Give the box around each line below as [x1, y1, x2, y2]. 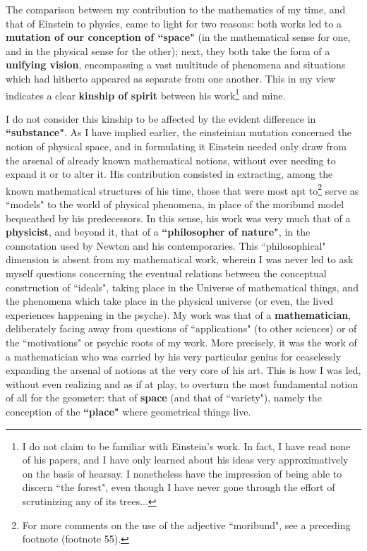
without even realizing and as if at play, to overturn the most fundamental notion [6, 376, 359, 391]
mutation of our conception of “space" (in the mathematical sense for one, [6, 30, 351, 44]
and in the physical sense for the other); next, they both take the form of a [6, 43, 330, 58]
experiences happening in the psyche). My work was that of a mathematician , [6, 307, 351, 322]
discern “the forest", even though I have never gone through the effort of [22, 480, 335, 495]
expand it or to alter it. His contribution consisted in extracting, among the [6, 166, 333, 181]
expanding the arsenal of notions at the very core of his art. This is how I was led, [6, 363, 361, 377]
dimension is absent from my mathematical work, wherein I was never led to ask [6, 252, 354, 267]
